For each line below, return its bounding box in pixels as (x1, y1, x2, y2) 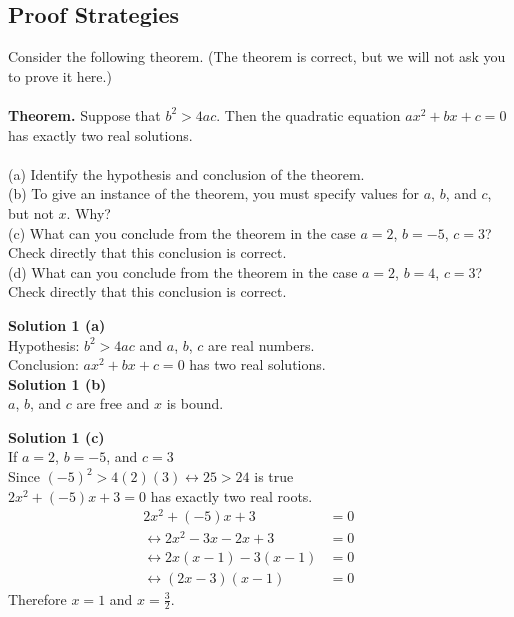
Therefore (8, 588, 67, 609)
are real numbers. (208, 334, 315, 355)
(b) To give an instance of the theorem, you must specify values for (8, 183, 420, 204)
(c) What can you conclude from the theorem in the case (8, 222, 356, 243)
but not (8, 202, 54, 223)
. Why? (66, 202, 111, 223)
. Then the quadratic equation (216, 104, 401, 125)
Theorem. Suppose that (8, 104, 161, 125)
